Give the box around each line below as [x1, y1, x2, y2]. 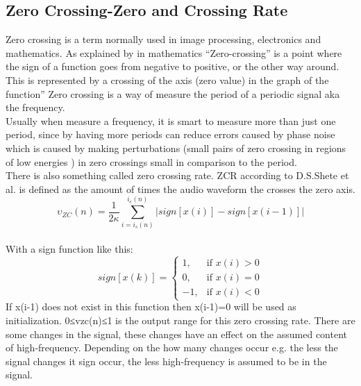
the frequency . [6, 100, 65, 115]
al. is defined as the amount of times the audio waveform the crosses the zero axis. [6, 181, 355, 196]
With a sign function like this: [6, 242, 133, 256]
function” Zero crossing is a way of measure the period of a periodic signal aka [6, 86, 340, 101]
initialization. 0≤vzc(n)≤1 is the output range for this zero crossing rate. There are [6, 312, 355, 327]
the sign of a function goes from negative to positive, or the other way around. [6, 59, 339, 74]
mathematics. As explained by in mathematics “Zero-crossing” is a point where [6, 45, 342, 60]
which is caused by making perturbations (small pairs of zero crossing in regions [6, 140, 346, 155]
